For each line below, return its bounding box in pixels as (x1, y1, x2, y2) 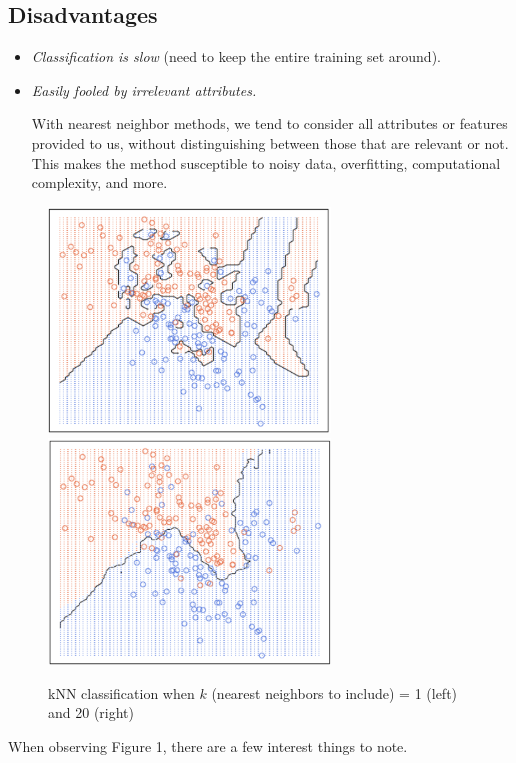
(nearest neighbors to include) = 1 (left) (211, 682, 458, 703)
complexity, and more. (31, 172, 168, 193)
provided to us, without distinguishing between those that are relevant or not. (31, 132, 509, 153)
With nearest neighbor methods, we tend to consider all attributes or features (31, 113, 508, 134)
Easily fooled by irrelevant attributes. (31, 79, 257, 100)
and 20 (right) (48, 702, 135, 723)
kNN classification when (48, 682, 195, 703)
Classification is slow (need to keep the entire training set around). (31, 46, 441, 67)
